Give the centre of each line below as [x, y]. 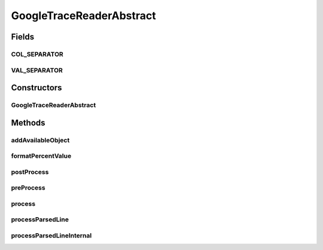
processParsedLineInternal [51, 236]
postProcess [30, 172]
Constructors [36, 88]
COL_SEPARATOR [37, 54]
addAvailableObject [40, 140]
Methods [28, 123]
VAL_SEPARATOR [37, 70]
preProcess [28, 188]
